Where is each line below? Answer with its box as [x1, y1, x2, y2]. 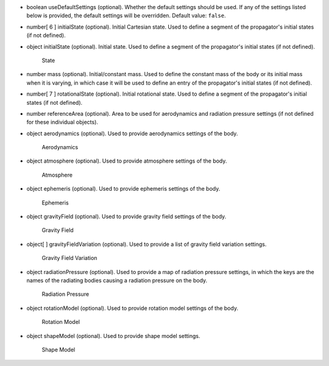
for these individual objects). [26, 119, 99, 126]
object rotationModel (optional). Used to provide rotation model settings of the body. [26, 304, 239, 312]
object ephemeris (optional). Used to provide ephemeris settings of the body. [26, 185, 221, 192]
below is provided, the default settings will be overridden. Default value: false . [26, 12, 226, 19]
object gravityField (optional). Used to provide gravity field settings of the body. [26, 213, 227, 220]
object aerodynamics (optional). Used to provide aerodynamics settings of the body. [26, 130, 238, 137]
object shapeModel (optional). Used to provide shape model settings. [26, 332, 200, 339]
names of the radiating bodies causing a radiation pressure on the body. [26, 276, 208, 284]
